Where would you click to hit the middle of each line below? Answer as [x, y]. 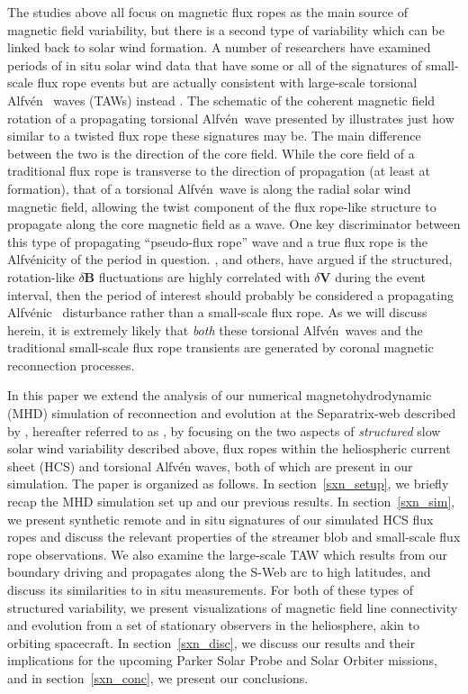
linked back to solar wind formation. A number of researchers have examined [219, 47]
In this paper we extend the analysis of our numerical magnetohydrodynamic [220, 395]
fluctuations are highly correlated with [204, 276]
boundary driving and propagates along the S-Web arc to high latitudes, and [219, 572]
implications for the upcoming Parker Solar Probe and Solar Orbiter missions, [222, 660]
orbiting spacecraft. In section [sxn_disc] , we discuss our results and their [211, 642]
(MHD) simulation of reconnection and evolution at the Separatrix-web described [232, 413]
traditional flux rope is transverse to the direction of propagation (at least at [219, 171]
